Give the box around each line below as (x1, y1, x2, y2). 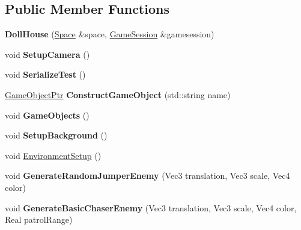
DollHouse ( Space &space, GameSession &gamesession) (5, 28, 214, 40)
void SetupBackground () (5, 129, 108, 141)
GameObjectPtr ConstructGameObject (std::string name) (5, 88, 231, 101)
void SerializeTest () (5, 68, 86, 81)
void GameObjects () (5, 108, 90, 121)
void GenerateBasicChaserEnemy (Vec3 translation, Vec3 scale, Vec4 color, (5, 201, 297, 214)
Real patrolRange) (5, 213, 73, 226)
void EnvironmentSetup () (5, 149, 102, 161)
